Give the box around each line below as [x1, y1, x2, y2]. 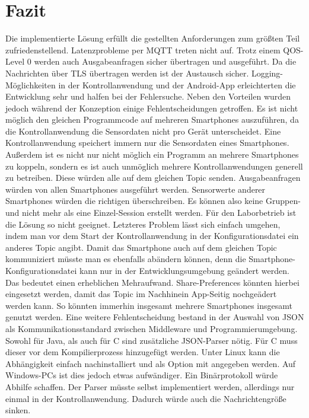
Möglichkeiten [5, 78, 56, 91]
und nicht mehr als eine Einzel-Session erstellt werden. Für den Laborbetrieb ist [5, 206, 297, 219]
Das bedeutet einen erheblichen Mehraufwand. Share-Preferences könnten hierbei [5, 276, 300, 288]
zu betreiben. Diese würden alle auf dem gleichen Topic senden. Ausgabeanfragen [5, 171, 301, 184]
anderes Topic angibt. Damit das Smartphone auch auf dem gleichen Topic [5, 241, 277, 253]
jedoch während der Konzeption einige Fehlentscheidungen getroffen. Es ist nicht [5, 101, 298, 114]
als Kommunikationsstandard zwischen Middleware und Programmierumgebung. [5, 322, 298, 334]
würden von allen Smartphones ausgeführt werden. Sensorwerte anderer [5, 183, 266, 195]
